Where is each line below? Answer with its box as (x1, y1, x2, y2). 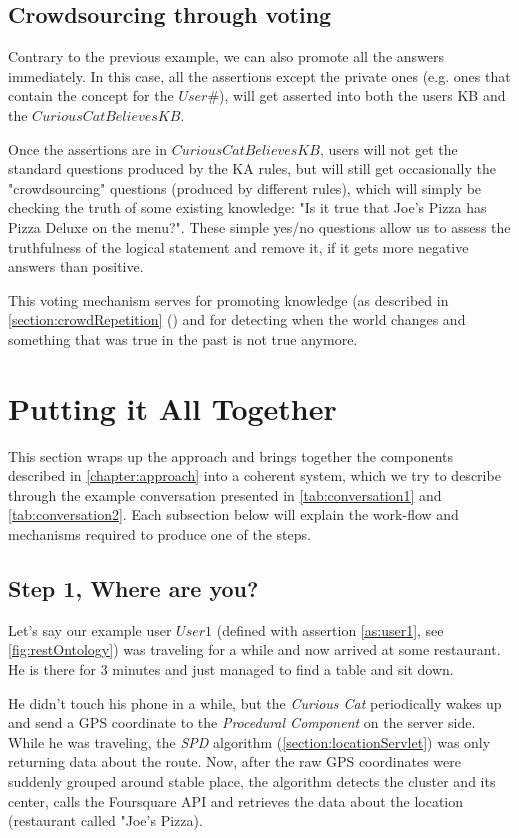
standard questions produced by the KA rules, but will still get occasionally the (8, 158, 496, 179)
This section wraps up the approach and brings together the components (8, 445, 454, 466)
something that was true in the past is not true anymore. (8, 328, 358, 349)
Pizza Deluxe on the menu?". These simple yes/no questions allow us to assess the (8, 216, 511, 237)
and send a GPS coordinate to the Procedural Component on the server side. (8, 712, 476, 733)
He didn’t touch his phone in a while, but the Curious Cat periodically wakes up (8, 692, 502, 713)
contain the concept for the (8, 85, 174, 106)
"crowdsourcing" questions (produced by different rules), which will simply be (8, 177, 482, 198)
